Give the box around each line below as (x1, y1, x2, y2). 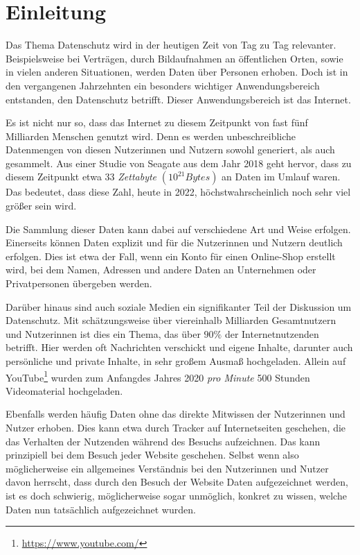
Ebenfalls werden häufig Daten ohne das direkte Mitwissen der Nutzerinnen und (6, 407, 345, 421)
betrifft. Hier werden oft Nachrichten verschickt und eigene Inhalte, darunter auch (6, 340, 353, 355)
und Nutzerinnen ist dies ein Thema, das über (6, 326, 201, 341)
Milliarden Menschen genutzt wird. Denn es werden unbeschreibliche (6, 128, 296, 143)
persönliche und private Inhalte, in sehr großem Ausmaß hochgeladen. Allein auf (6, 354, 346, 368)
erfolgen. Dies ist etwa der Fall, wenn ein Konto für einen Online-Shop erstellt (6, 248, 336, 263)
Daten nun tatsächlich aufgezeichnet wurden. (6, 502, 196, 516)
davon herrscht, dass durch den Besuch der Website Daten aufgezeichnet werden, (6, 475, 348, 489)
